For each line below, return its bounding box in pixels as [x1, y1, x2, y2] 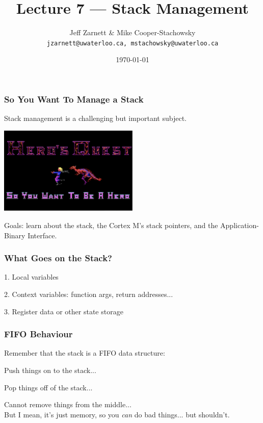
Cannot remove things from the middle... [4, 399, 131, 410]
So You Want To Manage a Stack [4, 92, 144, 105]
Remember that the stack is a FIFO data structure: [4, 347, 165, 358]
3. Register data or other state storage [4, 306, 123, 316]
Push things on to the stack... [4, 364, 96, 375]
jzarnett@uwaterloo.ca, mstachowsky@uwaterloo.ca [46, 39, 219, 47]
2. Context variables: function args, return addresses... [4, 288, 173, 299]
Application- [220, 219, 259, 230]
